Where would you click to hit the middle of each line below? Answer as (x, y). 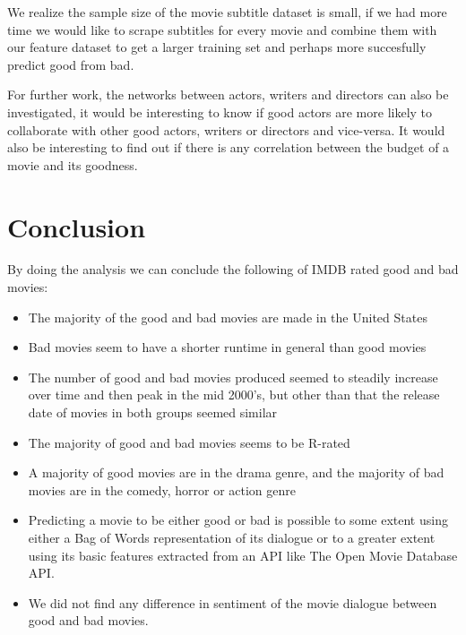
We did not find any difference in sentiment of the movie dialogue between (233, 602)
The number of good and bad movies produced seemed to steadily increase (233, 377)
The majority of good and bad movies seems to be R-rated (189, 442)
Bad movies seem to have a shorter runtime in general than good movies (227, 347)
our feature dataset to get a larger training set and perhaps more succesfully (217, 47)
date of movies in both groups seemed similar (153, 412)
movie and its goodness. (73, 164)
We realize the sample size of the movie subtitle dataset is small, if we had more (227, 12)
